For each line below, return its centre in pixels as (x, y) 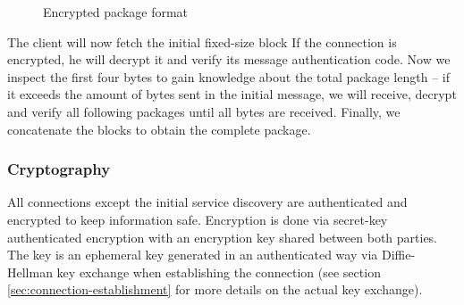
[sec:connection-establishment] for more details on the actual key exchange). (215, 289)
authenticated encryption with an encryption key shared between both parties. (223, 237)
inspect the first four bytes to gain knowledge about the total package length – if (228, 76)
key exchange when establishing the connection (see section (219, 272)
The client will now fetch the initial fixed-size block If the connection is (202, 41)
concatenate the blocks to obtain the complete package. (159, 129)
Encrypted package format (116, 12)
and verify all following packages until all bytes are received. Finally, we (204, 111)
